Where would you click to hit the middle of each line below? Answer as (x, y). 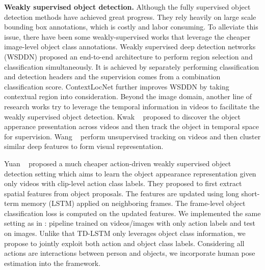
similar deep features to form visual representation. (84, 146)
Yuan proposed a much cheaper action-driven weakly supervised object (118, 163)
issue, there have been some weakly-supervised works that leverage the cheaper (127, 36)
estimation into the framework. (52, 263)
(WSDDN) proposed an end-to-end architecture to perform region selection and (128, 56)
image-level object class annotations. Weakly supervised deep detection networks (130, 47)
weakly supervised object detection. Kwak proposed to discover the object (122, 116)
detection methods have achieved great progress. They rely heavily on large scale (130, 17)
